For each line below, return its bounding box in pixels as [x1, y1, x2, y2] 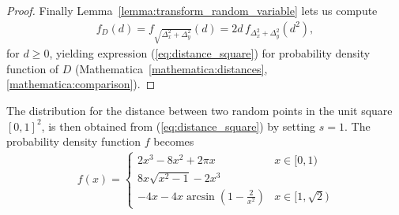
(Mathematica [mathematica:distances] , [75, 60, 268, 76]
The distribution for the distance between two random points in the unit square [6, 102, 393, 118]
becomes [153, 133, 194, 150]
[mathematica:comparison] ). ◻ [6, 76, 156, 92]
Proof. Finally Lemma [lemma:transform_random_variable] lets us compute [6, 2, 378, 18]
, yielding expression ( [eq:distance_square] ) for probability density [49, 45, 371, 61]
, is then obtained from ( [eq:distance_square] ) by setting [41, 117, 316, 134]
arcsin [186, 191, 215, 202]
